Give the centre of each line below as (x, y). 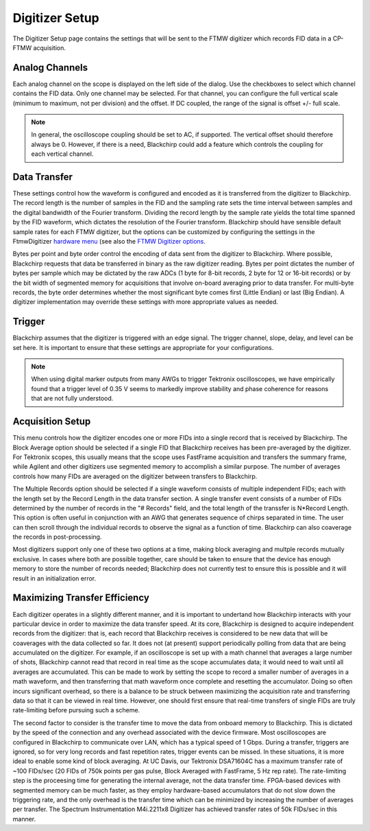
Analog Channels (50, 68)
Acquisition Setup (52, 422)
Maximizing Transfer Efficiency (81, 598)
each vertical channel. (62, 154)
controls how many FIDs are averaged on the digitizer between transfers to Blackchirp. (135, 476)
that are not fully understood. (72, 399)
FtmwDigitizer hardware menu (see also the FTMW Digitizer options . (109, 242)
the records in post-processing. (57, 537)
